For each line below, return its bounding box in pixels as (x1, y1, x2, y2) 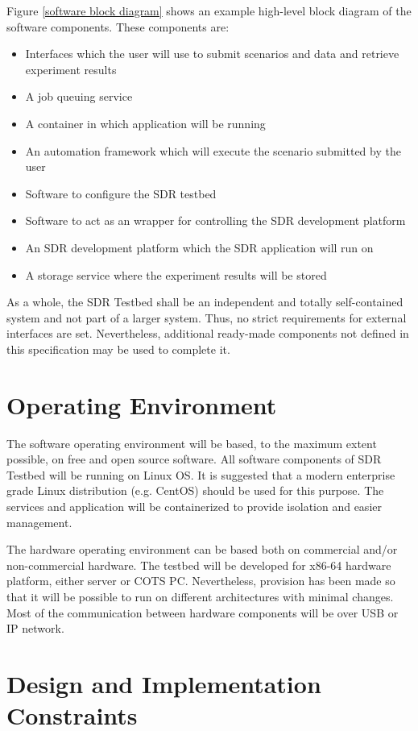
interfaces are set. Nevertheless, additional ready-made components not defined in (6, 325, 409, 342)
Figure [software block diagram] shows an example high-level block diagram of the (6, 2, 412, 19)
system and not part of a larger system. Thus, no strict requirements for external (6, 309, 407, 326)
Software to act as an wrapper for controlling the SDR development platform (25, 212, 406, 229)
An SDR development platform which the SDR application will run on (25, 239, 374, 255)
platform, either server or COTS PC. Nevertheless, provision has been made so (6, 572, 395, 589)
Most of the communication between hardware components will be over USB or (6, 604, 399, 621)
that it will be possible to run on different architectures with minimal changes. (6, 588, 394, 604)
